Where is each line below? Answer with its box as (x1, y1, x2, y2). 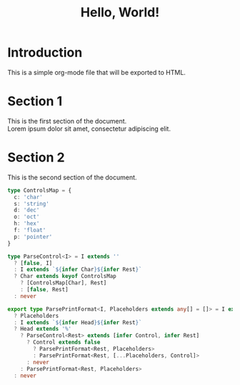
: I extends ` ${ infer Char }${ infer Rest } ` (14, 266, 142, 274)
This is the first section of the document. (7, 116, 127, 125)
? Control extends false (26, 339, 101, 346)
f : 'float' (14, 226, 46, 234)
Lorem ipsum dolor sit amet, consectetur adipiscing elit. (7, 124, 171, 133)
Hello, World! (80, 4, 160, 21)
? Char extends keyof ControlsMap (14, 273, 116, 280)
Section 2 (7, 149, 66, 166)
